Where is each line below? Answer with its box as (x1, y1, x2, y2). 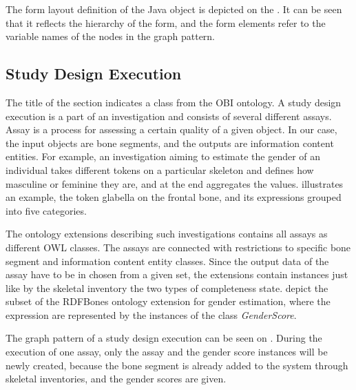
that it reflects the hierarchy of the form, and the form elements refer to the (6, 15, 326, 30)
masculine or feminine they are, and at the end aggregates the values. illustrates (6, 176, 344, 191)
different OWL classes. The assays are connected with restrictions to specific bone (6, 240, 351, 254)
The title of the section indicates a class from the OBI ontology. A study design (6, 95, 342, 109)
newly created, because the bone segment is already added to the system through (6, 358, 348, 372)
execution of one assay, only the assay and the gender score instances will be (6, 344, 328, 359)
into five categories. (6, 203, 87, 217)
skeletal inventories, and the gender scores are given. (6, 371, 227, 386)
